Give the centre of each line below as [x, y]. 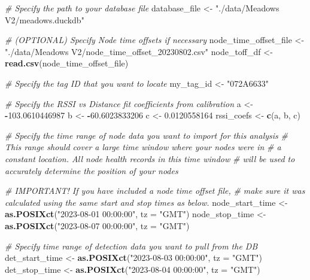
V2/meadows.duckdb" [45, 19]
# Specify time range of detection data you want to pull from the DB [131, 246]
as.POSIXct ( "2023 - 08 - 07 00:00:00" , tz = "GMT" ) [97, 225]
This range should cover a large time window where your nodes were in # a [143, 147]
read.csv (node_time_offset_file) [67, 63]
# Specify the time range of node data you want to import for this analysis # [146, 135]
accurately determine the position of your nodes [92, 170]
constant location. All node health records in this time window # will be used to [150, 158]
